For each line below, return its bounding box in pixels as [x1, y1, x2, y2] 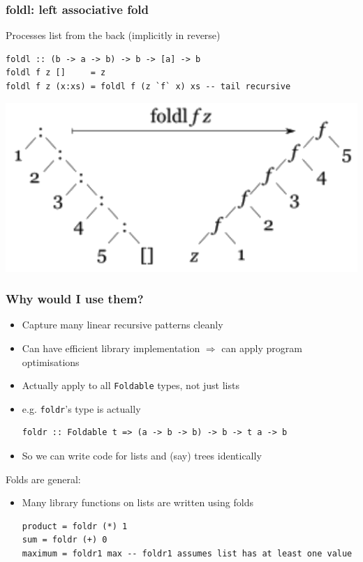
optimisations [22, 354, 80, 369]
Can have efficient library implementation [22, 340, 200, 355]
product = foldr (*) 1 [22, 521, 128, 531]
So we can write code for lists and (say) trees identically [22, 448, 262, 463]
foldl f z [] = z [6, 68, 106, 78]
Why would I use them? [6, 290, 144, 307]
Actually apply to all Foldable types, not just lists [22, 378, 239, 393]
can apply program [221, 340, 302, 355]
